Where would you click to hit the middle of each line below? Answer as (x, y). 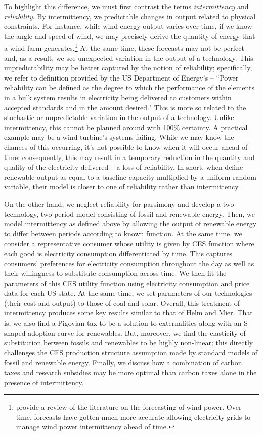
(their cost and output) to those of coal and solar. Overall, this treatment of (122, 303)
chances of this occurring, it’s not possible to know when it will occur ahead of (126, 147)
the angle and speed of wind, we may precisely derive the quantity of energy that (130, 36)
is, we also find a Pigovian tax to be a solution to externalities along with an (123, 323)
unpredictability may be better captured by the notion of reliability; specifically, (128, 68)
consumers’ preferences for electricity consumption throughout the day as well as (129, 263)
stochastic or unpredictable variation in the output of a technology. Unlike (119, 117)
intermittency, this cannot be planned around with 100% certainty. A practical (126, 127)
